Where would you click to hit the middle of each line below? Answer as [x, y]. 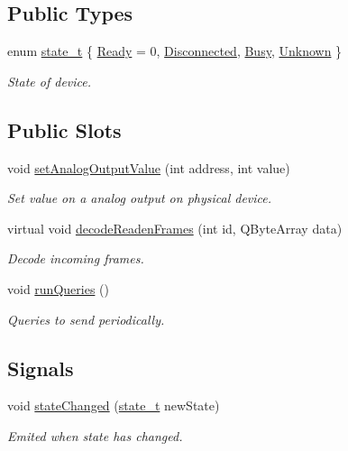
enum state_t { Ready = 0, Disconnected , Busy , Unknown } [175, 51]
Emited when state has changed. [95, 435]
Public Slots [64, 129]
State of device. [50, 81]
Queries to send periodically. [86, 319]
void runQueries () [58, 288]
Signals [41, 368]
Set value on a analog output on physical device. [140, 198]
